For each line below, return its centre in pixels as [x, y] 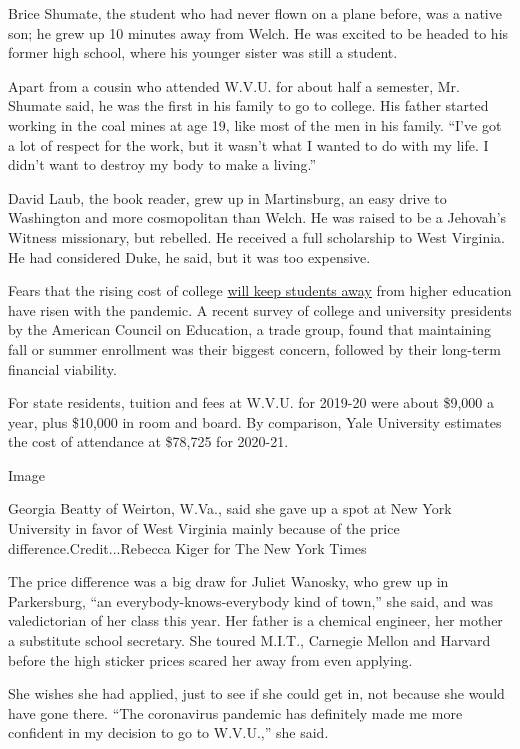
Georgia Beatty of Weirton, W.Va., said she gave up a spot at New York [230, 508]
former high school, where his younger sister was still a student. [203, 52]
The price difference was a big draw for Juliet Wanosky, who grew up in [228, 581]
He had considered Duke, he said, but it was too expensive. [189, 256]
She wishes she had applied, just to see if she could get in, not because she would [256, 693]
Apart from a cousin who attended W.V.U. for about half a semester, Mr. [234, 85]
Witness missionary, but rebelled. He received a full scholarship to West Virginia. [256, 236]
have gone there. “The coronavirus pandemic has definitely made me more [235, 712]
